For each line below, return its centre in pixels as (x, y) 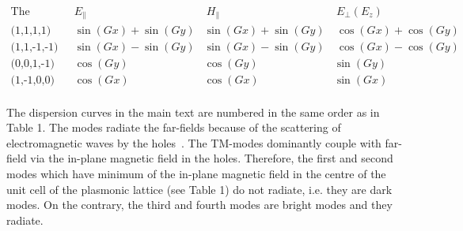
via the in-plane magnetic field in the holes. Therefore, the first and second (212, 158)
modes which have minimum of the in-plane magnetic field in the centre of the (196, 174)
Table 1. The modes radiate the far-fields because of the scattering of (174, 127)
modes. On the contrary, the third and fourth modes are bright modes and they (199, 205)
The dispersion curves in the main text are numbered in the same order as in (193, 112)
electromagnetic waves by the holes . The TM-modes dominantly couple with (194, 142)
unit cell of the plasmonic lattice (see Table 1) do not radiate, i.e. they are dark (199, 189)
